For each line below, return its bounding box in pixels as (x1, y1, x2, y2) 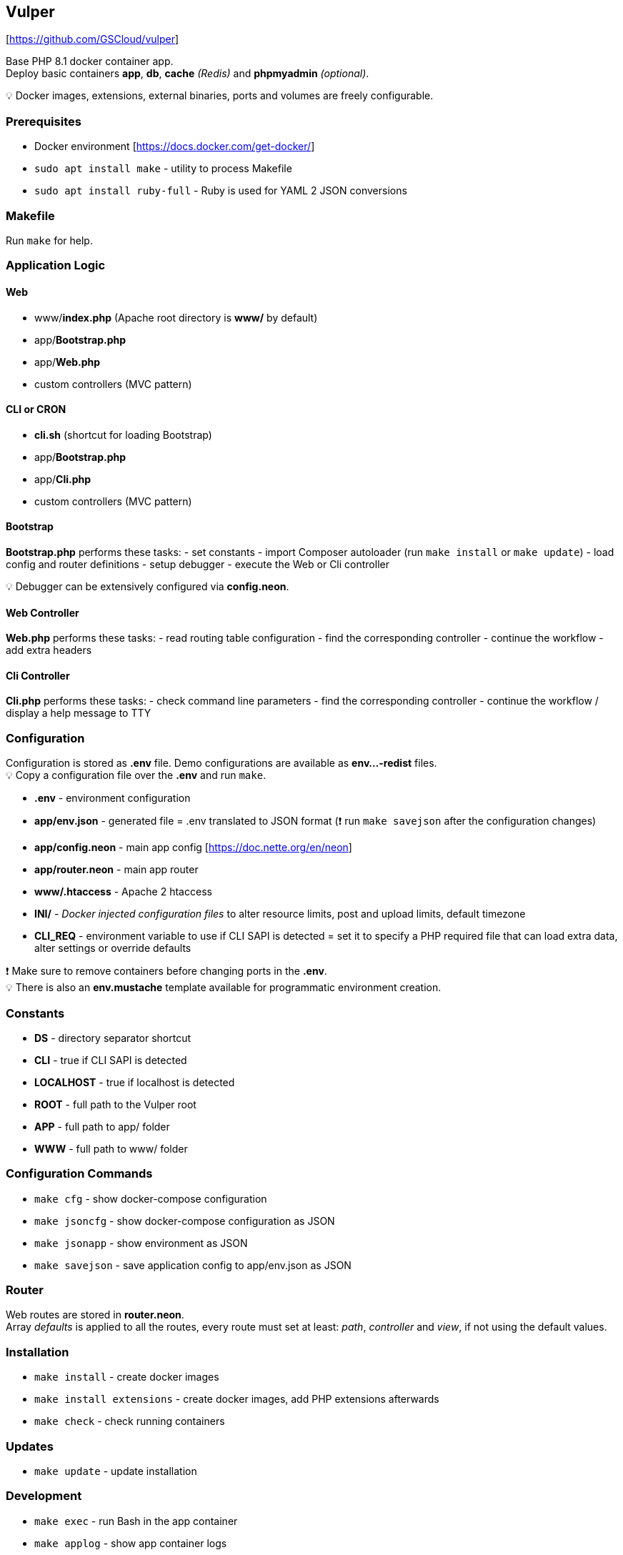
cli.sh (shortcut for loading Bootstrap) (34, 428, 212, 441)
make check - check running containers (34, 1415, 225, 1428)
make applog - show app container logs (34, 1536, 227, 1549)
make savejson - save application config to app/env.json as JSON (34, 1258, 352, 1271)
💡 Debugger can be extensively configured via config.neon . (6, 580, 289, 592)
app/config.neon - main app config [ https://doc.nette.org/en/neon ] (34, 841, 352, 854)
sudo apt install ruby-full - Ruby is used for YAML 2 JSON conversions (34, 184, 407, 197)
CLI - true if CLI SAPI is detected (34, 1053, 187, 1066)
